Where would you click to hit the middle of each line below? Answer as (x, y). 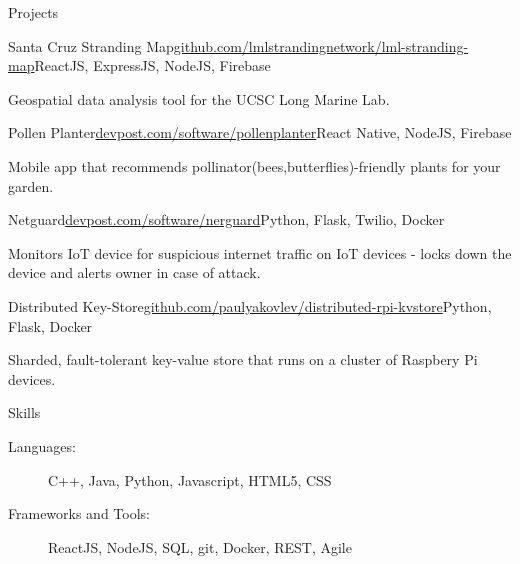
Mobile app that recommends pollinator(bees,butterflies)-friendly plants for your (254, 165)
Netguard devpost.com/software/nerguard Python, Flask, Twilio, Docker (226, 219)
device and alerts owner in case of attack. (134, 272)
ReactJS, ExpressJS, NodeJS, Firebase (152, 65)
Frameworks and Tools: (79, 513)
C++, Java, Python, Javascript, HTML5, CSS (190, 479)
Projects (33, 12)
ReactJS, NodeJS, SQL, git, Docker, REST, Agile (200, 546)
